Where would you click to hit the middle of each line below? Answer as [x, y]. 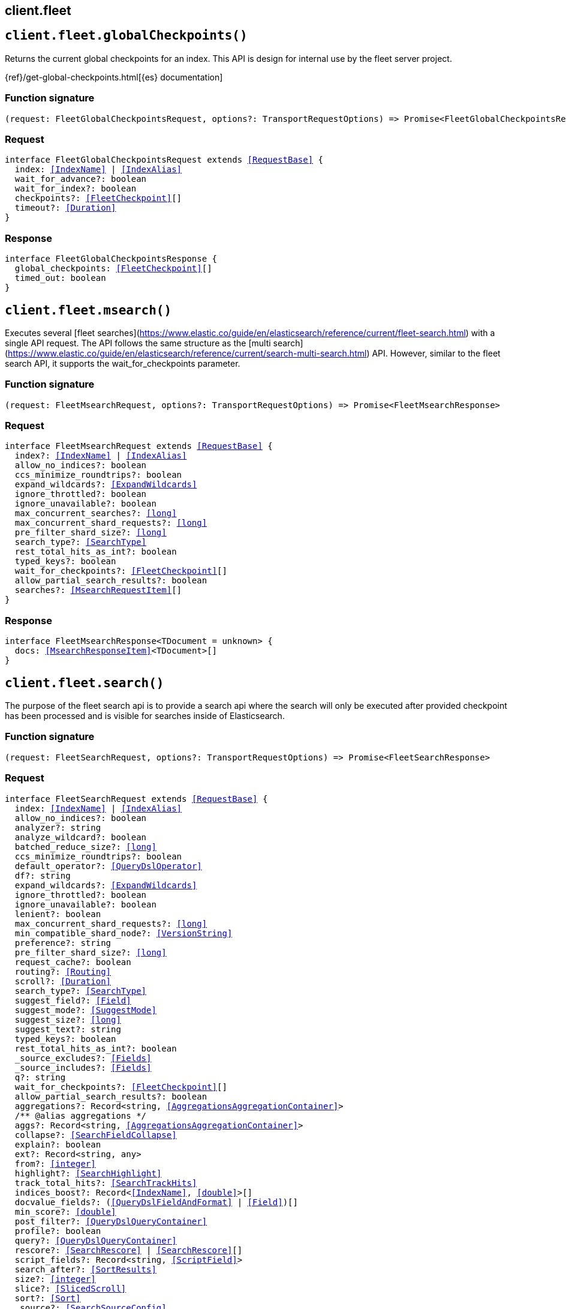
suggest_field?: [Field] [73, 1000]
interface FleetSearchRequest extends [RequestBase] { [136, 799]
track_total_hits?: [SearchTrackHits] [106, 1183]
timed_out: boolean [60, 278]
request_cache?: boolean [73, 962]
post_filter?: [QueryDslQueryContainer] [111, 1221]
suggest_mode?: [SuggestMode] [85, 1010]
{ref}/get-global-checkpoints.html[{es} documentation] [114, 77]
